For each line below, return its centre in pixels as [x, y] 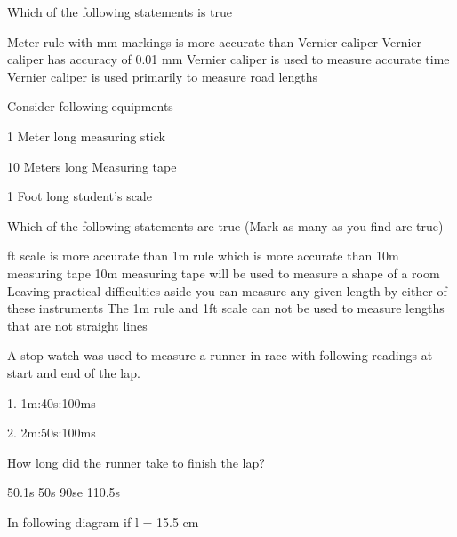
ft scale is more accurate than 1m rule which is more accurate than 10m [203, 256]
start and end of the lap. [74, 372]
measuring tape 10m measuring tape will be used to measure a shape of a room [224, 273]
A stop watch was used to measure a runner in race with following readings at [220, 355]
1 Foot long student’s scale [80, 196]
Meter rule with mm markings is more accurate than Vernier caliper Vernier [215, 41]
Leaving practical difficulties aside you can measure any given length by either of [227, 290]
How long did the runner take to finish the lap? [136, 462]
